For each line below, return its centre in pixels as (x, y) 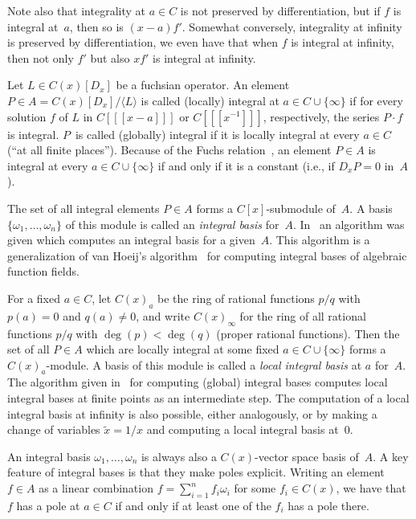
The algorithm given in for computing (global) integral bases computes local (198, 382)
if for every (376, 100)
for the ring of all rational (303, 315)
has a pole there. (328, 505)
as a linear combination (96, 488)
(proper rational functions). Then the (308, 333)
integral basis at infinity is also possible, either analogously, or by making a (192, 413)
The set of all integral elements (84, 208)
